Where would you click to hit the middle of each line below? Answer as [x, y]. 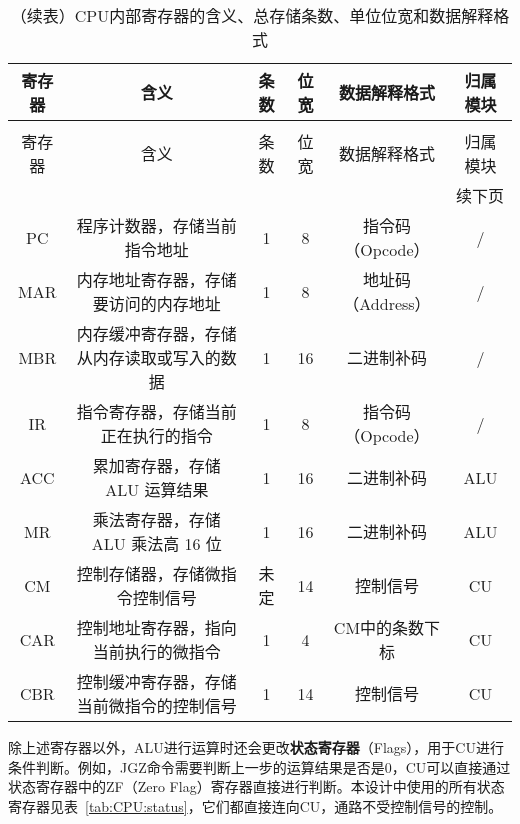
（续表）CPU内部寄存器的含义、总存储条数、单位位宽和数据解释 [252, 15]
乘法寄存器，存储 [156, 519]
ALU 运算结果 [157, 489]
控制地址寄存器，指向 [156, 627]
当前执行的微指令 [156, 651]
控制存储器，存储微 [148, 573]
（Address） [387, 303]
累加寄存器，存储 [156, 465]
